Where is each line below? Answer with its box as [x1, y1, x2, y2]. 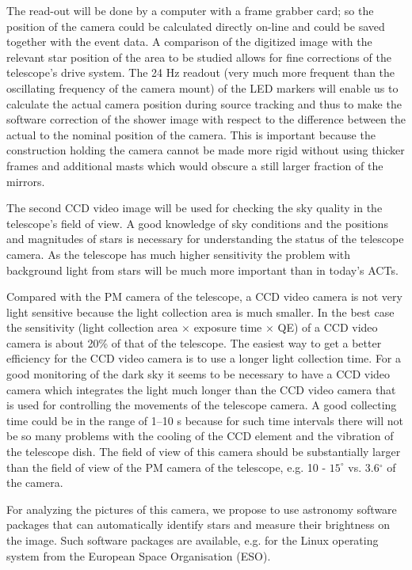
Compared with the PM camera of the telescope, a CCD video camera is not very [6, 288, 402, 305]
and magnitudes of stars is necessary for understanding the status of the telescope [6, 230, 404, 247]
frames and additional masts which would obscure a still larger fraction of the [6, 157, 383, 173]
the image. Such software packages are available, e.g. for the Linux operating [6, 532, 379, 548]
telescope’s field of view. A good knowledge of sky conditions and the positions [6, 215, 388, 231]
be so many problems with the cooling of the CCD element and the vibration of [6, 427, 394, 444]
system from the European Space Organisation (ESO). [6, 547, 271, 564]
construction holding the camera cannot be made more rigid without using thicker [6, 142, 405, 158]
